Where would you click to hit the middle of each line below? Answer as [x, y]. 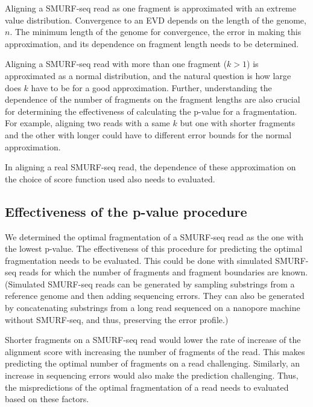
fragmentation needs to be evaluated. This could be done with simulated [139, 260]
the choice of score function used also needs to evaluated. [110, 178]
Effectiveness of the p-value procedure [126, 211]
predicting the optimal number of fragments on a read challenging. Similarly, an [153, 363]
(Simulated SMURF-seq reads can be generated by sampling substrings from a [150, 284]
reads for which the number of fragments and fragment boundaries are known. [163, 272]
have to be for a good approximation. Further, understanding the [151, 87]
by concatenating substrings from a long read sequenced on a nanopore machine [153, 308]
